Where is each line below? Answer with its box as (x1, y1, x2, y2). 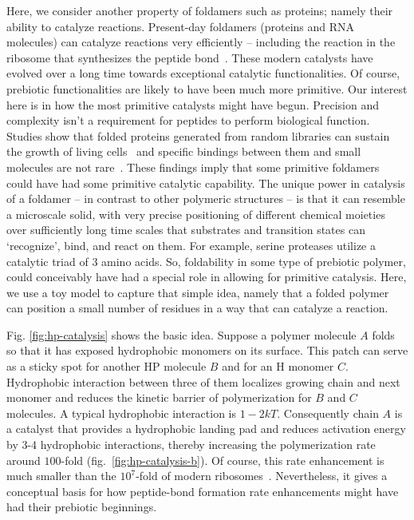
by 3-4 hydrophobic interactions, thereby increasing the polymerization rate (6, 436, 376, 453)
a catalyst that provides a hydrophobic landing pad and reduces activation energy (6, 420, 406, 437)
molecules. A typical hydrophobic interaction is (6, 404, 237, 421)
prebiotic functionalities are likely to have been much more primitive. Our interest (6, 80, 408, 97)
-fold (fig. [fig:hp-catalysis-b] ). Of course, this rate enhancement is (61, 451, 384, 468)
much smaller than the (6, 467, 116, 484)
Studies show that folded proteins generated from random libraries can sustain (6, 127, 390, 144)
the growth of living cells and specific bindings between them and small (6, 143, 361, 160)
